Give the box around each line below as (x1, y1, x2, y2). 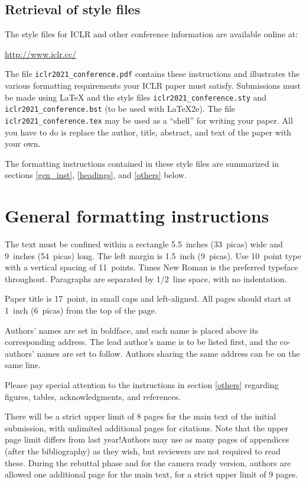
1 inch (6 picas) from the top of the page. (5, 304, 157, 317)
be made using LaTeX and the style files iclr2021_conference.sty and (5, 91, 267, 103)
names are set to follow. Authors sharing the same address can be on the (37, 347, 300, 359)
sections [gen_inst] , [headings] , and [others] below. (5, 169, 187, 181)
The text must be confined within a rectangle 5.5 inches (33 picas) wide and (5, 238, 283, 250)
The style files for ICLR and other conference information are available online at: (5, 28, 298, 40)
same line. (5, 359, 41, 371)
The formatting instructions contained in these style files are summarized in (5, 157, 279, 169)
